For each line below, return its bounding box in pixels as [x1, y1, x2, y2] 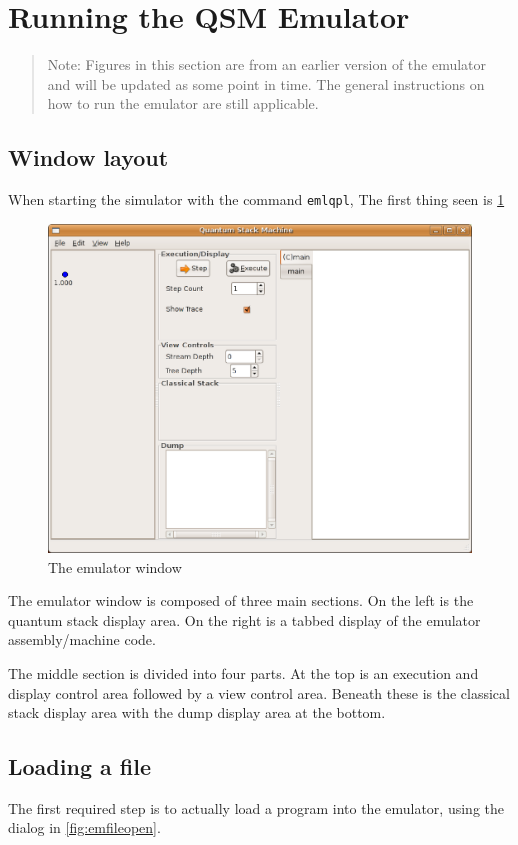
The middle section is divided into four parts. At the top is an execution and [8, 662, 479, 683]
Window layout [8, 142, 169, 173]
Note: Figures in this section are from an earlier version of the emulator [47, 54, 487, 75]
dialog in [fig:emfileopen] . [8, 817, 161, 838]
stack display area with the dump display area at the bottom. [8, 702, 386, 723]
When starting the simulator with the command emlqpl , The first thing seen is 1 [8, 189, 505, 210]
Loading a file [8, 751, 151, 782]
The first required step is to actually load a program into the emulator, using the [8, 797, 504, 818]
